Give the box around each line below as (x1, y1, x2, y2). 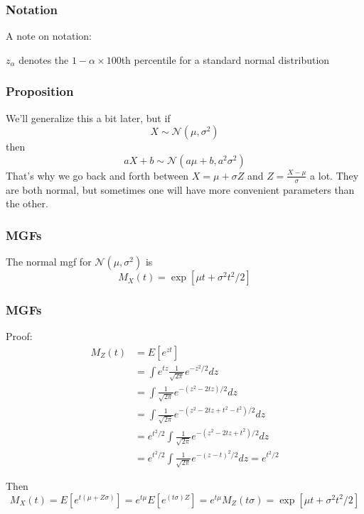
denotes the (18, 52, 69, 67)
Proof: (6, 329, 33, 344)
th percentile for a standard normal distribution (121, 52, 330, 67)
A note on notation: (6, 28, 92, 43)
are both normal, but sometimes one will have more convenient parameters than (6, 182, 355, 197)
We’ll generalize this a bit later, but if (6, 110, 171, 125)
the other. (6, 196, 48, 211)
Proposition (6, 82, 74, 100)
